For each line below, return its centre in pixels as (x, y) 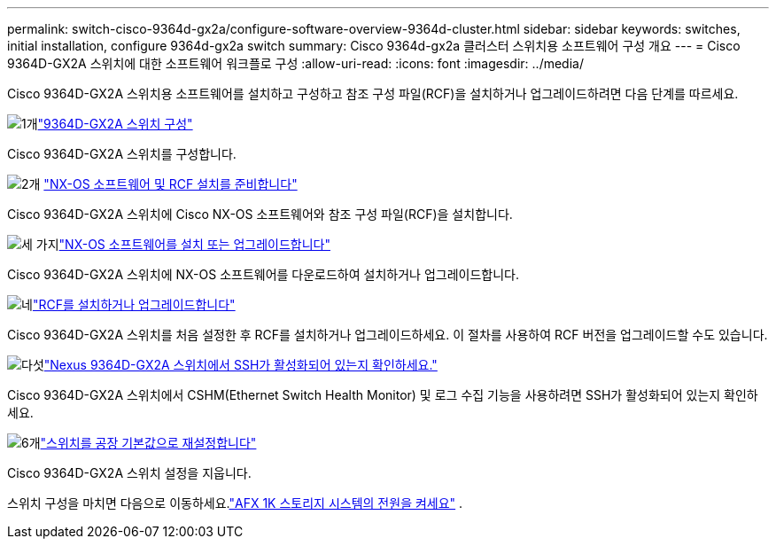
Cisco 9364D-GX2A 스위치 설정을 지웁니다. (129, 473)
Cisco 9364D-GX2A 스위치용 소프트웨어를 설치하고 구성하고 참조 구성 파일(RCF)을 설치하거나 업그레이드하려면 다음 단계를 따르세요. (373, 94)
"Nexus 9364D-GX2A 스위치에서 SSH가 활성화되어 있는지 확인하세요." (241, 365)
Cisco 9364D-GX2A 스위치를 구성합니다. (122, 154)
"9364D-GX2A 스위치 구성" (115, 124)
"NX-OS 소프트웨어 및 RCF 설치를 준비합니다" (171, 184)
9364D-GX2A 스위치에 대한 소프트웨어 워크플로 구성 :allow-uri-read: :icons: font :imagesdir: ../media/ (295, 63)
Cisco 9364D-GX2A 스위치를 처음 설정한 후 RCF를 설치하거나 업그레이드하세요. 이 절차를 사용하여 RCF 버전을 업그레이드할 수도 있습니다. (388, 335)
